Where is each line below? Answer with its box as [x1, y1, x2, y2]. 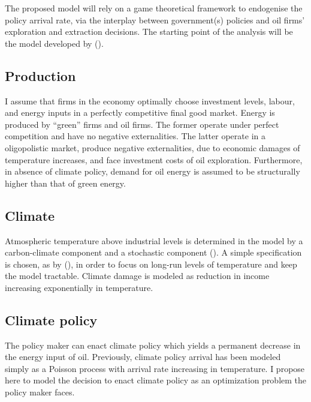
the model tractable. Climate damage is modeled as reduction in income [5, 269, 270, 282]
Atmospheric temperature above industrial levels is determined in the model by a [5, 234, 303, 247]
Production [5, 66, 76, 85]
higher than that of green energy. [5, 176, 126, 189]
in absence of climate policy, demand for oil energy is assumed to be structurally [5, 165, 300, 178]
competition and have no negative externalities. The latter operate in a [5, 130, 265, 142]
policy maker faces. [5, 386, 75, 398]
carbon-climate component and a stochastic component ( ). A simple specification [5, 246, 302, 259]
